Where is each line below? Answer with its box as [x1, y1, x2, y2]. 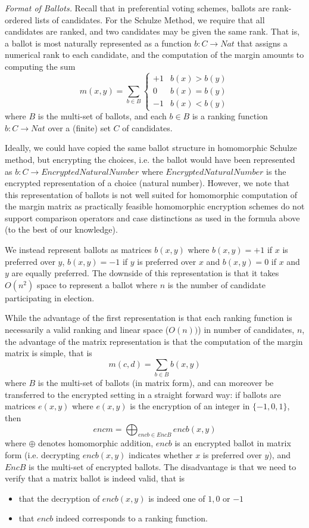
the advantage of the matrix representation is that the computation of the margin [5, 335, 303, 347]
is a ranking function [192, 110, 268, 122]
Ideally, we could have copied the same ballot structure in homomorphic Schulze [5, 141, 297, 154]
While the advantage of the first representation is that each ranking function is [5, 311, 292, 324]
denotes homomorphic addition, [38, 437, 154, 449]
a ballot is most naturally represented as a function [5, 36, 192, 49]
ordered [5, 13, 32, 26]
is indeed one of [148, 492, 205, 504]
